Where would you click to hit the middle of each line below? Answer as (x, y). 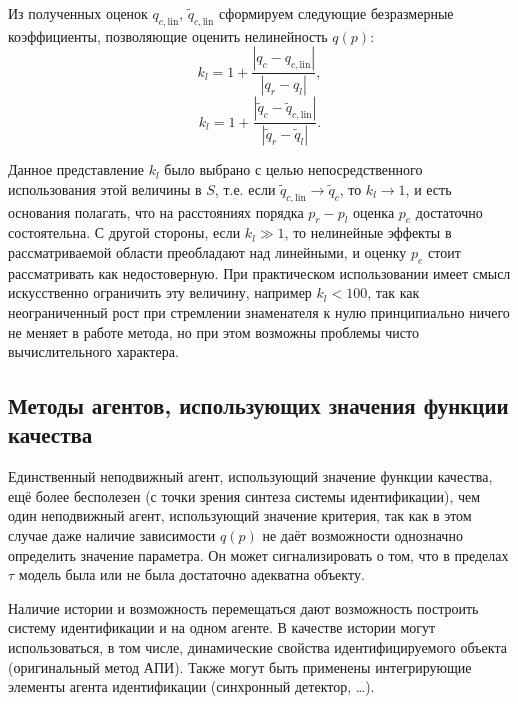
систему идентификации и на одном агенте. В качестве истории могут (222, 627)
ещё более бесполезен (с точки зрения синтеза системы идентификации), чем (244, 495)
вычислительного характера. (93, 351)
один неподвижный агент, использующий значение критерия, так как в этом (240, 515)
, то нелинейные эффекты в (368, 232)
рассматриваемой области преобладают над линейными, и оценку (207, 251)
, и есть (428, 188)
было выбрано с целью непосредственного (293, 169)
